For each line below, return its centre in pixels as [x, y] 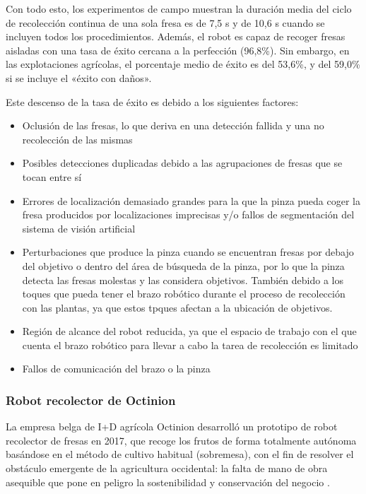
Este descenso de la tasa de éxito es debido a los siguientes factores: [152, 101]
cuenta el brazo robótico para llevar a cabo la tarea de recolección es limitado [190, 345]
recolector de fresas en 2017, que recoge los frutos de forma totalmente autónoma [181, 440]
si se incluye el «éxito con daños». [79, 77]
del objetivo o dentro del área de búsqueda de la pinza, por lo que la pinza [183, 265]
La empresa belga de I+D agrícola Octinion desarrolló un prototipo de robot [172, 427]
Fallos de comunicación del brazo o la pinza [116, 369]
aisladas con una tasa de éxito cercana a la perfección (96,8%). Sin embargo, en [178, 50]
